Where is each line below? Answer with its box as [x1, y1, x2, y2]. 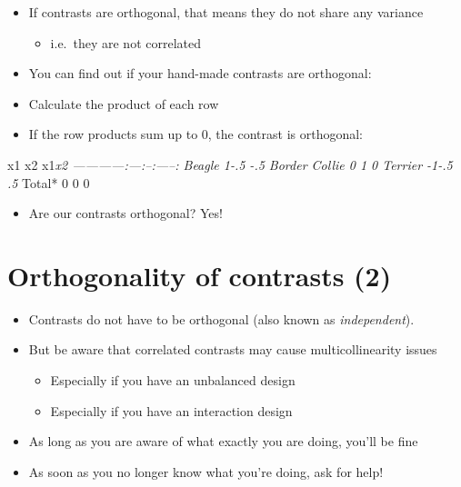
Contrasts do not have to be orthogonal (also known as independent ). [28, 309, 415, 328]
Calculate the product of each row [28, 94, 219, 113]
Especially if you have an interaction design [50, 401, 293, 420]
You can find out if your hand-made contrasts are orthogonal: [28, 64, 372, 83]
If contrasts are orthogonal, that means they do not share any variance [28, 3, 424, 21]
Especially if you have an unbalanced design [50, 371, 296, 390]
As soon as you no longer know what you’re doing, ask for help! [28, 462, 384, 481]
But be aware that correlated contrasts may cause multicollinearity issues [28, 340, 437, 359]
